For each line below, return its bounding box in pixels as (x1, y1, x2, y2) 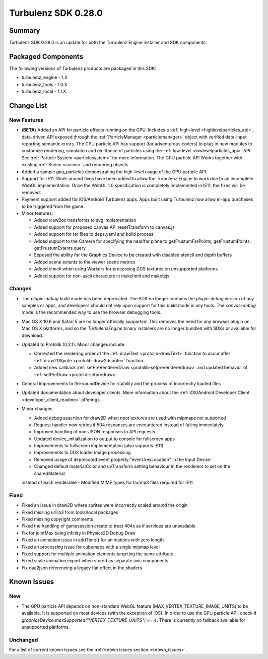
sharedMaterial (34, 470, 65, 476)
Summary (9, 26, 40, 35)
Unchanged (9, 636, 38, 643)
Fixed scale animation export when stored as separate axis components (21, 558, 169, 564)
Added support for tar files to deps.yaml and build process (34, 231, 154, 237)
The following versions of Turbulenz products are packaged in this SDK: (9, 65, 156, 71)
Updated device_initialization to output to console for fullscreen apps (34, 436, 175, 442)
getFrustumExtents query (34, 245, 86, 251)
